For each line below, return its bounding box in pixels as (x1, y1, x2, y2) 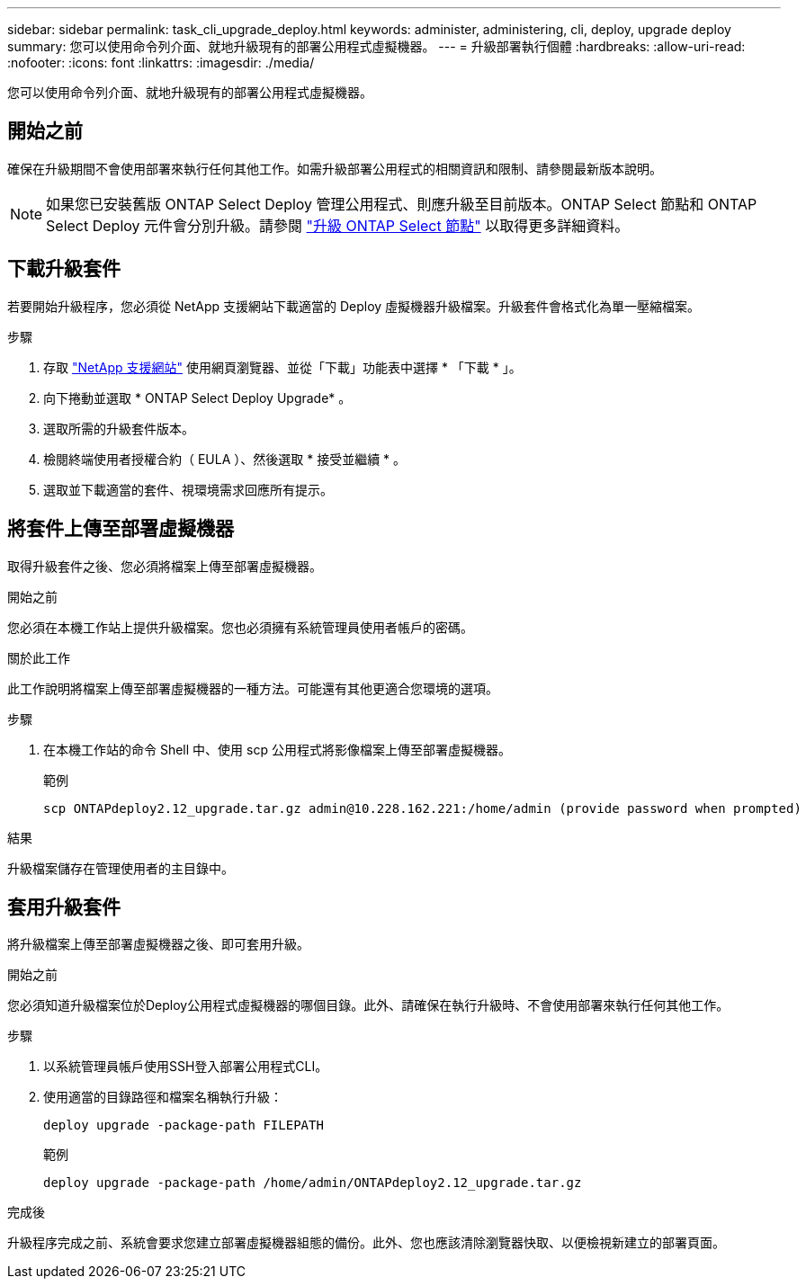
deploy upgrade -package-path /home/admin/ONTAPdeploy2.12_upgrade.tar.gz (43, 1175, 582, 1191)
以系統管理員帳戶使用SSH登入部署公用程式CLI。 (43, 1058, 328, 1075)
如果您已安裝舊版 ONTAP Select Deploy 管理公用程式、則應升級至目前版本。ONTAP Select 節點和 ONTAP (46, 194, 757, 213)
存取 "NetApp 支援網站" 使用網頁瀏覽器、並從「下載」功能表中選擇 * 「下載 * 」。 (43, 359, 522, 375)
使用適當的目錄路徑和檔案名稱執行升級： (43, 1089, 282, 1105)
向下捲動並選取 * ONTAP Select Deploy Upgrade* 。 (43, 389, 352, 406)
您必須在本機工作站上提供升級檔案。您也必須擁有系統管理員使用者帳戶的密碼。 (7, 619, 473, 635)
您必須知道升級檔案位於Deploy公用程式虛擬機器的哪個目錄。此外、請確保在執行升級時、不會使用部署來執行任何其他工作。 (7, 997, 730, 1014)
